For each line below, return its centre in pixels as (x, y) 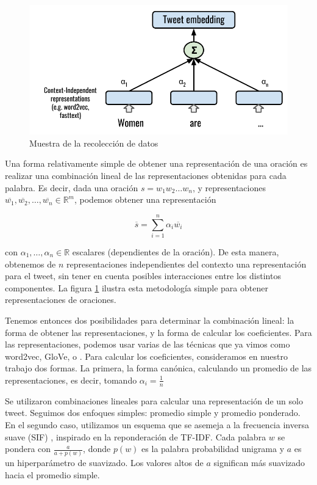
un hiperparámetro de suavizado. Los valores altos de (104, 463)
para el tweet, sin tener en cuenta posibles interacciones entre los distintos (143, 276)
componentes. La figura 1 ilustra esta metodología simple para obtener (137, 287)
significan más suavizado (259, 463)
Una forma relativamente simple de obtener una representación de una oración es (156, 163)
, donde (97, 449)
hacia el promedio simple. (52, 475)
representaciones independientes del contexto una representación (187, 264)
